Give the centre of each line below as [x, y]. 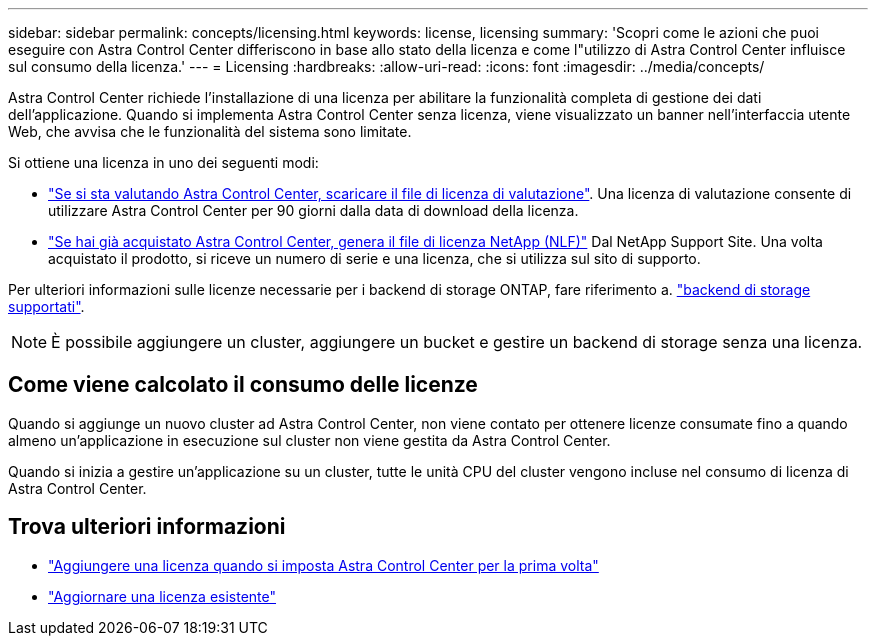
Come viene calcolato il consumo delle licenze [243, 385]
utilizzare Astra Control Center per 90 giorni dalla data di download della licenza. [313, 210]
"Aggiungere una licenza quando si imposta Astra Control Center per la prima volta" [323, 565]
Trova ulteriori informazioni [147, 527]
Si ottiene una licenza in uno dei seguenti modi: [163, 162]
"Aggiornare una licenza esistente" [162, 596]
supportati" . [46, 306]
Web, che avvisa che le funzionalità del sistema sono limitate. [210, 131]
